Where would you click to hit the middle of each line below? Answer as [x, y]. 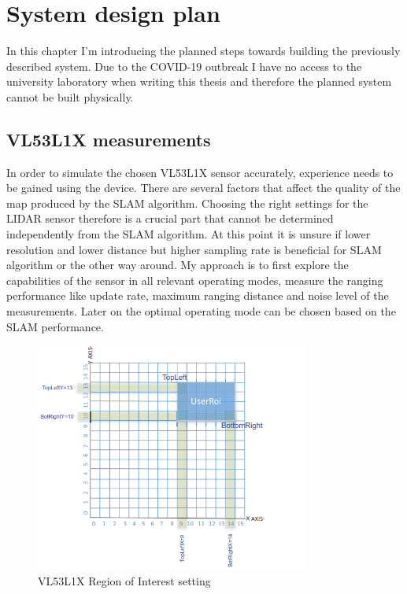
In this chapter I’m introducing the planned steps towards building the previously [203, 51]
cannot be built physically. [70, 96]
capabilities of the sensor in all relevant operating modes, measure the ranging [195, 280]
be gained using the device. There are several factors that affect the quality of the [203, 188]
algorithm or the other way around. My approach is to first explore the [178, 265]
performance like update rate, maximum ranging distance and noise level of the [198, 295]
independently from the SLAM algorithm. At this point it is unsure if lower [189, 234]
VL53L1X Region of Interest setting [124, 581]
